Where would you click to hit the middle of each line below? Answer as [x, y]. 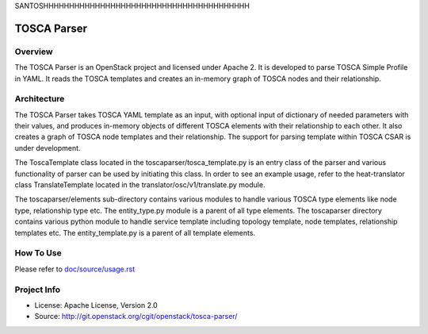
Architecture [40, 99]
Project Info [38, 290]
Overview [34, 52]
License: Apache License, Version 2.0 [96, 305]
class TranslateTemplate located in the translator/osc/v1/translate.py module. [140, 185]
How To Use [38, 253]
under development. [48, 148]
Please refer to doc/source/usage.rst [75, 269]
